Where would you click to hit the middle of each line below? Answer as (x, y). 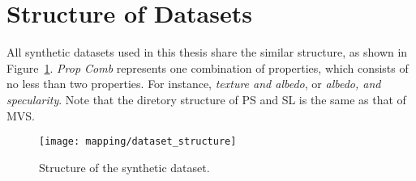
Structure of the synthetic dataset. (124, 167)
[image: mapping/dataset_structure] (138, 142)
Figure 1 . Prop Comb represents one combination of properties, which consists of (208, 67)
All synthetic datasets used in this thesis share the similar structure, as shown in (207, 52)
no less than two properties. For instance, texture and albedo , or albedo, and (194, 84)
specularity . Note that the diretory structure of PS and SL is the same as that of (206, 99)
